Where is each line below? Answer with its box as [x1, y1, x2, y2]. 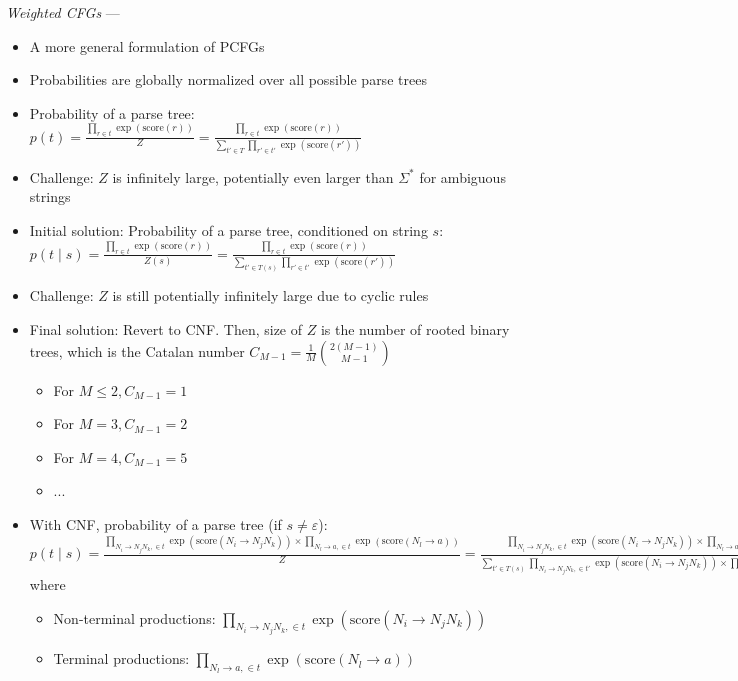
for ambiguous [419, 166, 506, 187]
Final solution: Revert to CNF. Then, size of [29, 318, 303, 339]
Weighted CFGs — [6, 2, 120, 22]
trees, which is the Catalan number [29, 340, 245, 361]
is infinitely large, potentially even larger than [112, 166, 394, 187]
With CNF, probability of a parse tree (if [29, 513, 282, 534]
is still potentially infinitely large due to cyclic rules [112, 285, 429, 306]
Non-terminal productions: [53, 607, 216, 628]
